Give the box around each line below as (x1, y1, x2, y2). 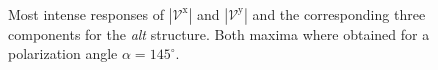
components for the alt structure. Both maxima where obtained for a (8, 23, 430, 44)
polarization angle (8, 43, 118, 64)
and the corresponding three (252, 3, 426, 24)
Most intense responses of (8, 3, 164, 24)
